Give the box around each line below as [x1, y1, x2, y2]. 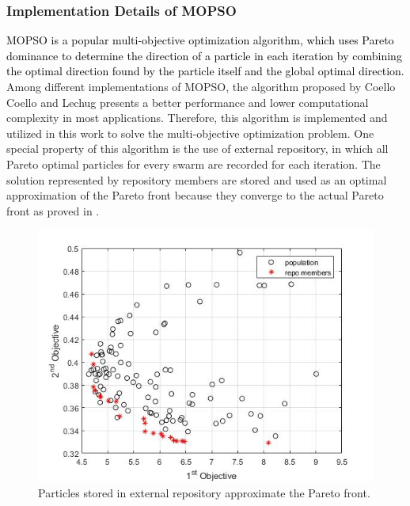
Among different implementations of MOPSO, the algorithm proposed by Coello [6, 78, 396, 94]
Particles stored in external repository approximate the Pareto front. [38, 484, 370, 500]
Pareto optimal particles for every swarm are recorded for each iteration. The [6, 155, 381, 172]
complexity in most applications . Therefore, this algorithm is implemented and [6, 109, 388, 126]
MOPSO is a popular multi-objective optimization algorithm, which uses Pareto [6, 32, 394, 48]
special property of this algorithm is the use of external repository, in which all [6, 140, 389, 157]
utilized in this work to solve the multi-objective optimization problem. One [6, 124, 374, 141]
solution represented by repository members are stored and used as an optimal [6, 171, 387, 188]
